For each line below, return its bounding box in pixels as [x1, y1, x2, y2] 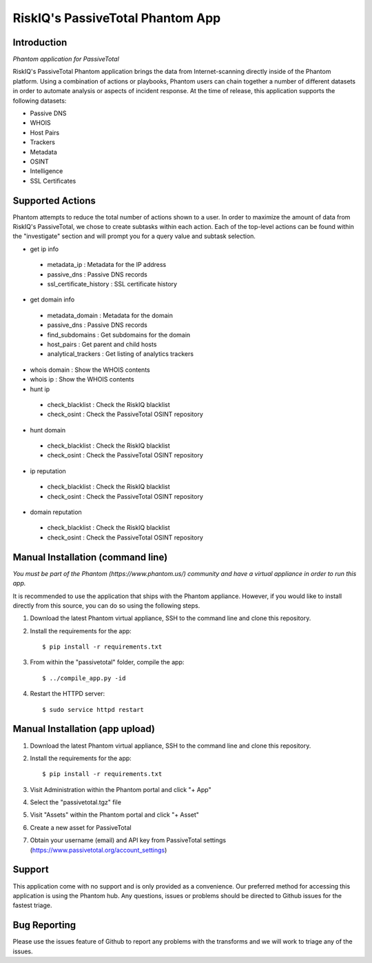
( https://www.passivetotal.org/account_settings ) [30, 846, 167, 854]
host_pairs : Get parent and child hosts [47, 340, 157, 348]
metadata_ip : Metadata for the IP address [47, 261, 167, 269]
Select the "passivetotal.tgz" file [30, 798, 122, 806]
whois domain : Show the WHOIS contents [30, 366, 151, 374]
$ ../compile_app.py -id [42, 674, 126, 682]
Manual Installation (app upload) [12, 723, 155, 735]
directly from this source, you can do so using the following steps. [12, 601, 200, 610]
